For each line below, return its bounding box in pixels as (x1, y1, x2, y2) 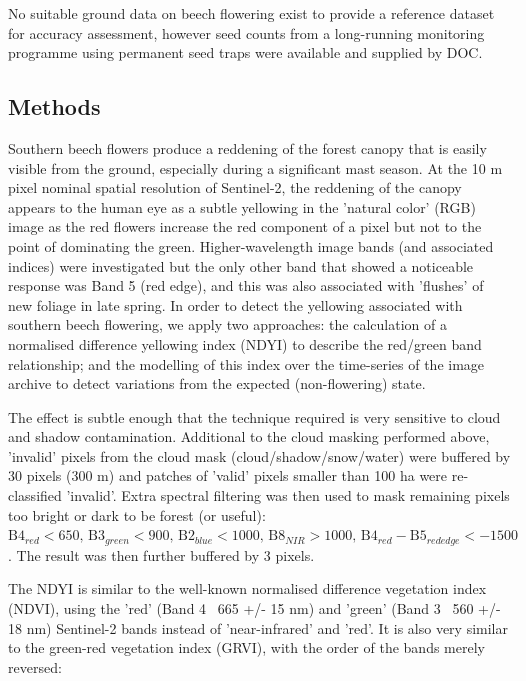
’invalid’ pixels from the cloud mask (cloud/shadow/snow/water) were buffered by (8, 445, 511, 466)
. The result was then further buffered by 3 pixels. (8, 544, 315, 565)
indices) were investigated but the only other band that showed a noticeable (8, 255, 474, 276)
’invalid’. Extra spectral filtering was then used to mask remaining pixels (66, 485, 510, 506)
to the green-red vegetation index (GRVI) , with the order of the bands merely (8, 637, 485, 658)
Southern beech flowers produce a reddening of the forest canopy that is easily (8, 137, 487, 158)
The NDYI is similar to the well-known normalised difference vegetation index (8, 578, 487, 599)
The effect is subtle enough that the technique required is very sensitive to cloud (8, 406, 501, 427)
